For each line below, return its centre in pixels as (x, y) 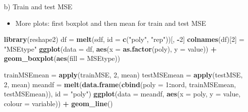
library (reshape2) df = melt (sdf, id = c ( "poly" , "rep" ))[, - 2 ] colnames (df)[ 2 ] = (124, 39)
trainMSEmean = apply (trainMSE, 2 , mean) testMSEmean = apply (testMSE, (123, 74)
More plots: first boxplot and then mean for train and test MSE (111, 23)
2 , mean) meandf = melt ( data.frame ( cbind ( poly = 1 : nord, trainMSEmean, (120, 84)
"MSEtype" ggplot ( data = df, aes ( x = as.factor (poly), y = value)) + (110, 48)
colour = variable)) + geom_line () (58, 103)
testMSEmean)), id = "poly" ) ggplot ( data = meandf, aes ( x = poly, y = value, (122, 94)
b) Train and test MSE (38, 6)
